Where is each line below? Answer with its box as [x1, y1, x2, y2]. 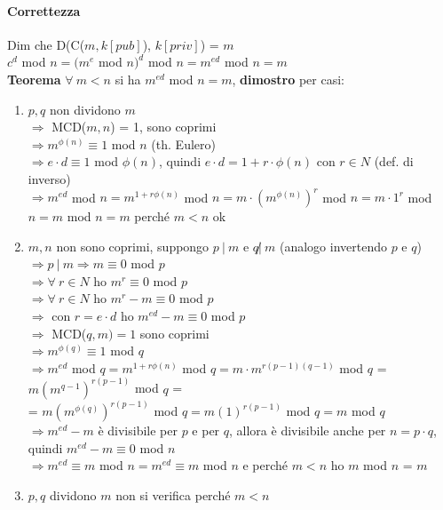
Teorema [7, 69, 61, 88]
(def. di [374, 152, 414, 171]
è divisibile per [98, 421, 178, 440]
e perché [242, 456, 289, 474]
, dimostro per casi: [232, 69, 344, 88]
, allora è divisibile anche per [229, 421, 386, 440]
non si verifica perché [115, 486, 231, 505]
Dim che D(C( [7, 35, 85, 53]
